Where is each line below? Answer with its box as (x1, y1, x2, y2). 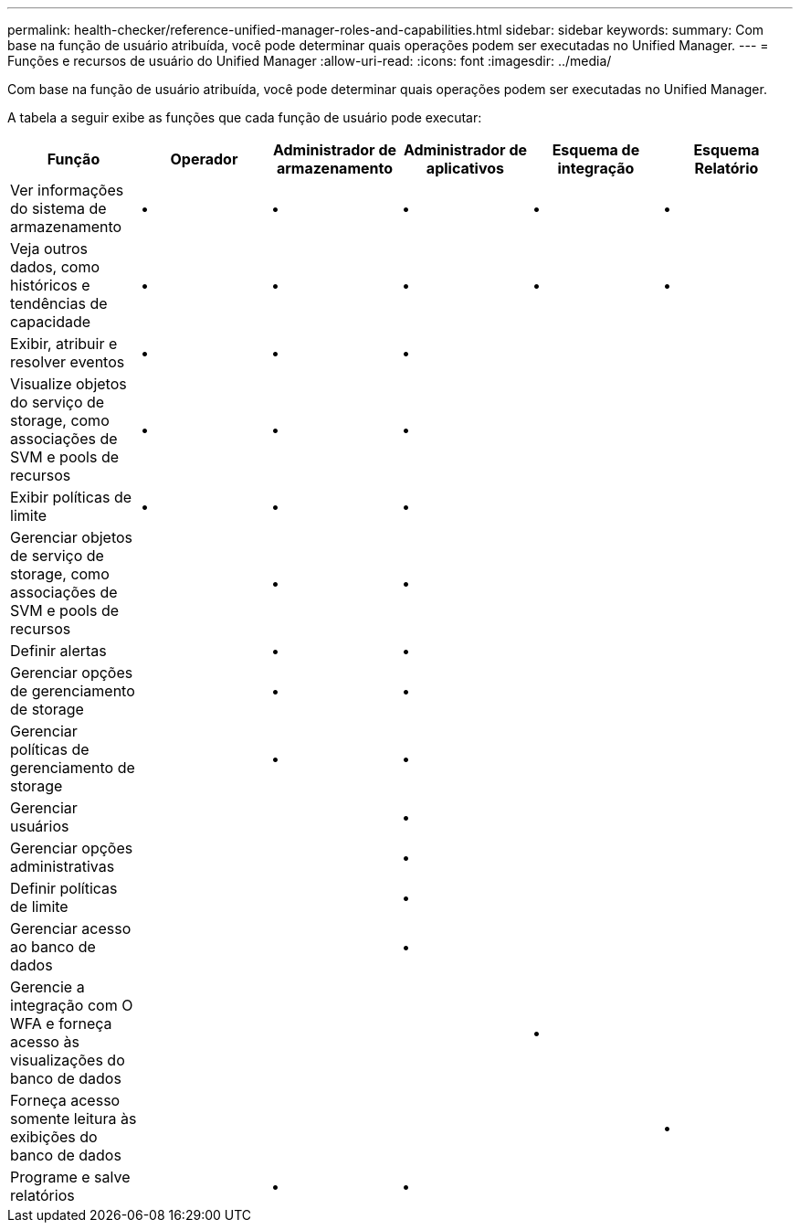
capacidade (10, 313, 91, 331)
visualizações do (10, 1051, 125, 1069)
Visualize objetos (10, 375, 127, 393)
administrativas (10, 857, 115, 875)
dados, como (10, 258, 100, 276)
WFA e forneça (10, 1014, 112, 1033)
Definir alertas (10, 642, 107, 660)
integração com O (10, 996, 133, 1014)
